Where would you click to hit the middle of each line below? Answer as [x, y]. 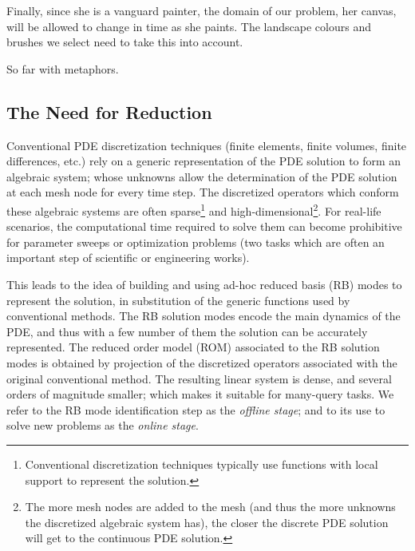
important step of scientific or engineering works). [128, 258]
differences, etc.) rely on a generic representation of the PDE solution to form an [204, 161]
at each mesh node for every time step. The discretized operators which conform [203, 192]
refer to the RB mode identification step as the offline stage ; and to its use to [196, 409]
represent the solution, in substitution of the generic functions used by [178, 300]
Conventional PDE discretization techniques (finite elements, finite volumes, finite [207, 145]
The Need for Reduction [109, 111]
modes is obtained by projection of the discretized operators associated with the [202, 362]
